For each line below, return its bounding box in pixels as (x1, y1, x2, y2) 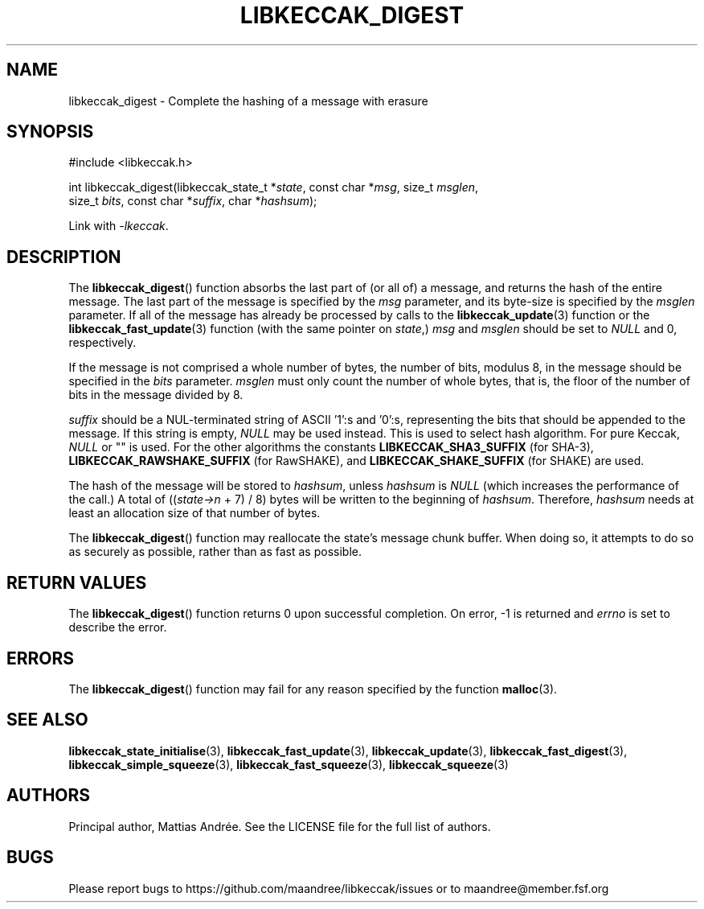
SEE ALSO (6, 710, 88, 730)
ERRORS (6, 648, 75, 668)
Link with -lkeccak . (68, 219, 169, 233)
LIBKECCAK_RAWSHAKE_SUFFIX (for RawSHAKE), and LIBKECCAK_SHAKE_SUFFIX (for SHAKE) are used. (68, 454, 645, 468)
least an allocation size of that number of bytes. (68, 506, 321, 520)
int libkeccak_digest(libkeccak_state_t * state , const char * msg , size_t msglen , (68, 180, 479, 195)
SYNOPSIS (6, 121, 94, 142)
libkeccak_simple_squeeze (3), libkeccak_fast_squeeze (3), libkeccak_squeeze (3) (68, 757, 509, 771)
